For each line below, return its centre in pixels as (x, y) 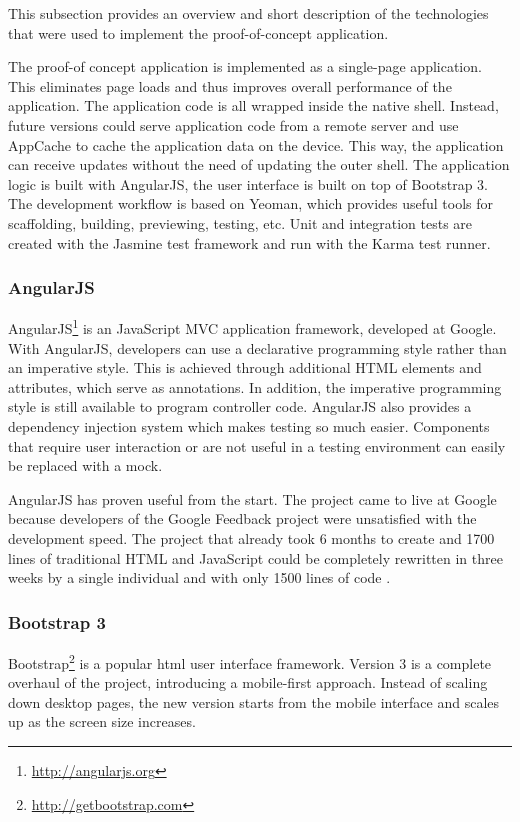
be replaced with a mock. (85, 465)
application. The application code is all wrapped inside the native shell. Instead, (253, 105)
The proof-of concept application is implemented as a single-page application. (245, 66)
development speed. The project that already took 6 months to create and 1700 (251, 537)
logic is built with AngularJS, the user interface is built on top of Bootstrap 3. (248, 183)
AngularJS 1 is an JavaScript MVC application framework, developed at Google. (252, 326)
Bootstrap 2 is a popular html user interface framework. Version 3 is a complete (250, 661)
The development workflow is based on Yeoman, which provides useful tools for (251, 203)
